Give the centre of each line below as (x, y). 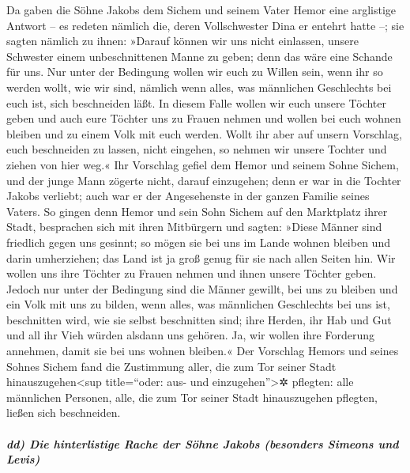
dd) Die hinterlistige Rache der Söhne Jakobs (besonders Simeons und (203, 443)
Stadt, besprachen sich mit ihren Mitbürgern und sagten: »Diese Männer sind (194, 227)
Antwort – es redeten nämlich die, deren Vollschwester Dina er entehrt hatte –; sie (205, 25)
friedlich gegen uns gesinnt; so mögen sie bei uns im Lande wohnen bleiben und (198, 242)
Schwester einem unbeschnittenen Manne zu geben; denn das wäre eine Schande (199, 56)
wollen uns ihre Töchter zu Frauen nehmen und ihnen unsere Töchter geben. (192, 273)
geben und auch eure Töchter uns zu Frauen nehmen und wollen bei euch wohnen (204, 118)
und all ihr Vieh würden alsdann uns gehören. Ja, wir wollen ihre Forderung (191, 335)
